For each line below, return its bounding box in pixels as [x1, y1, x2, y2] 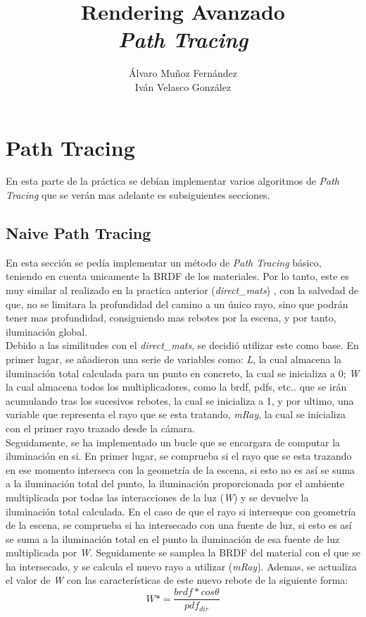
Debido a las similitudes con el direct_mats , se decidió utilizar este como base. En [6, 338, 359, 353]
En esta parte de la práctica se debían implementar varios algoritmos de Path [6, 173, 340, 188]
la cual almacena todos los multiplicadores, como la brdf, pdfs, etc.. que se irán [6, 379, 347, 394]
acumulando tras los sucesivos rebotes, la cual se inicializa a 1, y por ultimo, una [6, 393, 354, 408]
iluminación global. [6, 324, 87, 338]
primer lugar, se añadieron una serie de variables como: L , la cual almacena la [6, 351, 342, 366]
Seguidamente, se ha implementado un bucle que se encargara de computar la [6, 434, 341, 449]
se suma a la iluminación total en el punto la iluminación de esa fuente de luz [6, 531, 340, 546]
